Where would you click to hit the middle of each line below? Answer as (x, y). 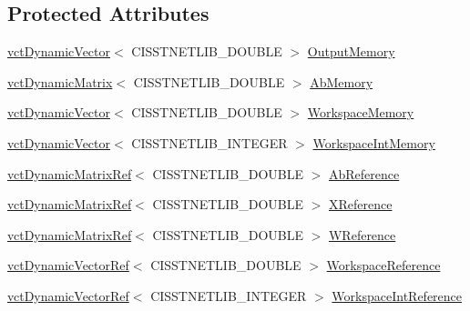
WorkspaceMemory (361, 112)
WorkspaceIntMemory (374, 142)
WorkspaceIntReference (397, 295)
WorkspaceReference (383, 265)
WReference (362, 234)
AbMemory (342, 81)
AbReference (364, 173)
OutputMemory (351, 51)
